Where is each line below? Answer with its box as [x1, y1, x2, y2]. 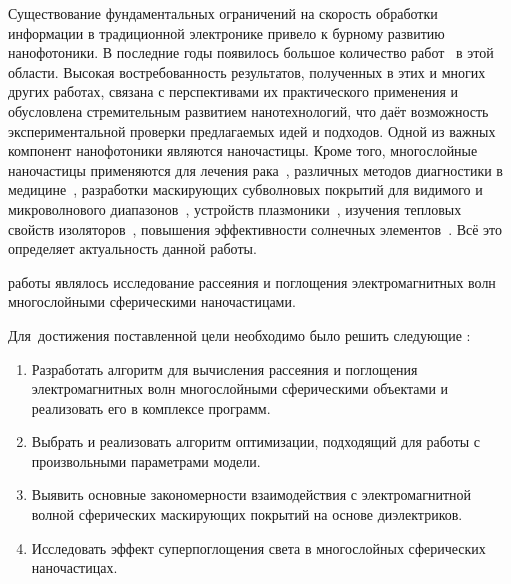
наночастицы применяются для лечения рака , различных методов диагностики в [8, 159, 503, 180]
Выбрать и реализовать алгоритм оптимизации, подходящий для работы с [31, 431, 481, 452]
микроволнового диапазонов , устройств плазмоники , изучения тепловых [8, 198, 462, 219]
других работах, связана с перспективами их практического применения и [8, 81, 459, 102]
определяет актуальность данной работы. [8, 238, 257, 259]
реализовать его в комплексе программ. [31, 397, 271, 418]
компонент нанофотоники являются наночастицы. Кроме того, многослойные [8, 140, 478, 161]
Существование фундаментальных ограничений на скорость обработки [8, 3, 438, 23]
